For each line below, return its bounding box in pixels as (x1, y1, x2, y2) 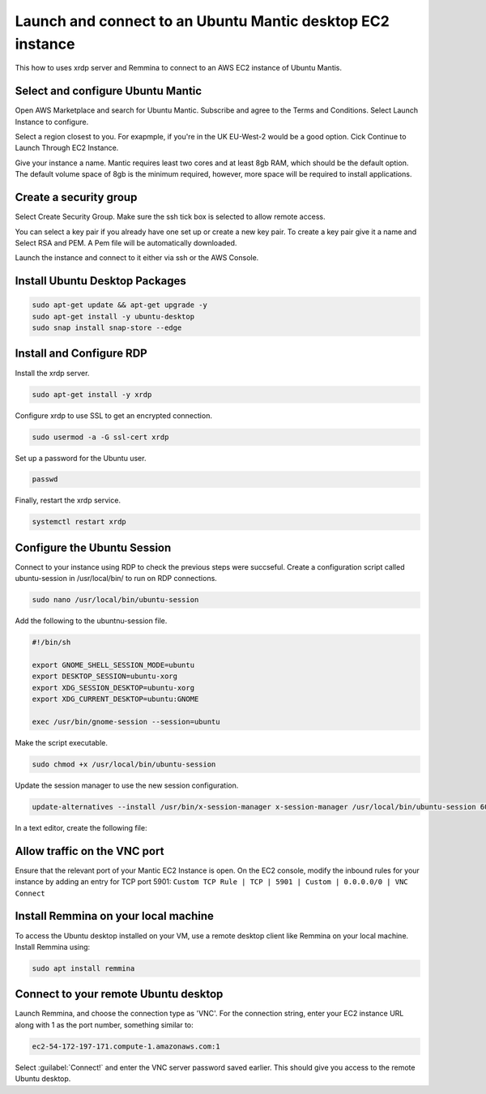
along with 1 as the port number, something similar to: (15, 1019, 194, 1029)
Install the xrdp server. (15, 368, 90, 378)
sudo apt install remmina (32, 964, 135, 972)
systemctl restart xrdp (32, 517, 127, 527)
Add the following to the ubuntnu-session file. (15, 616, 168, 626)
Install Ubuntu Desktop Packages (15, 274, 186, 288)
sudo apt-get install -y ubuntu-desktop (32, 312, 194, 321)
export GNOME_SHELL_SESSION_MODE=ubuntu (32, 660, 194, 670)
